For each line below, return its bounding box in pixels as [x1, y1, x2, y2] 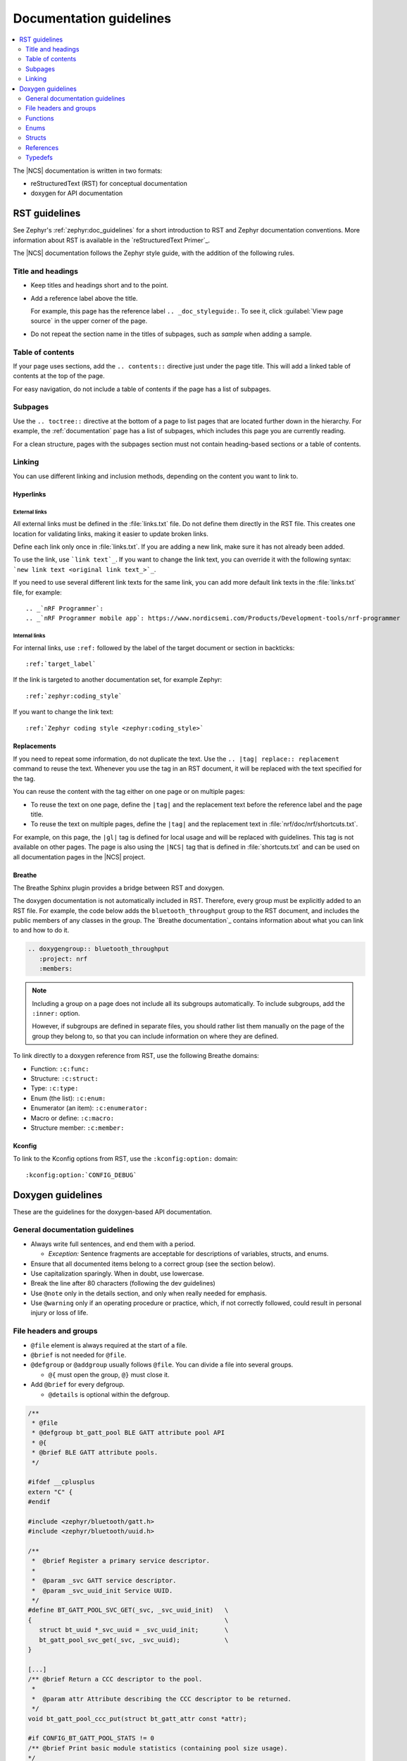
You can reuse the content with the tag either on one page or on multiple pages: [13, 788, 246, 796]
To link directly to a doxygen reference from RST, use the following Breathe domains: [13, 1052, 260, 1060]
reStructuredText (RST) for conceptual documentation [30, 180, 188, 188]
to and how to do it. [13, 926, 70, 935]
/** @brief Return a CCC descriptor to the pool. [27, 1675, 203, 1684]
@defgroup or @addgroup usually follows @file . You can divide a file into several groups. [30, 1360, 294, 1369]
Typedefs [25, 154, 53, 162]
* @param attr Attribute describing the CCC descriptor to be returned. [32, 1695, 292, 1703]
